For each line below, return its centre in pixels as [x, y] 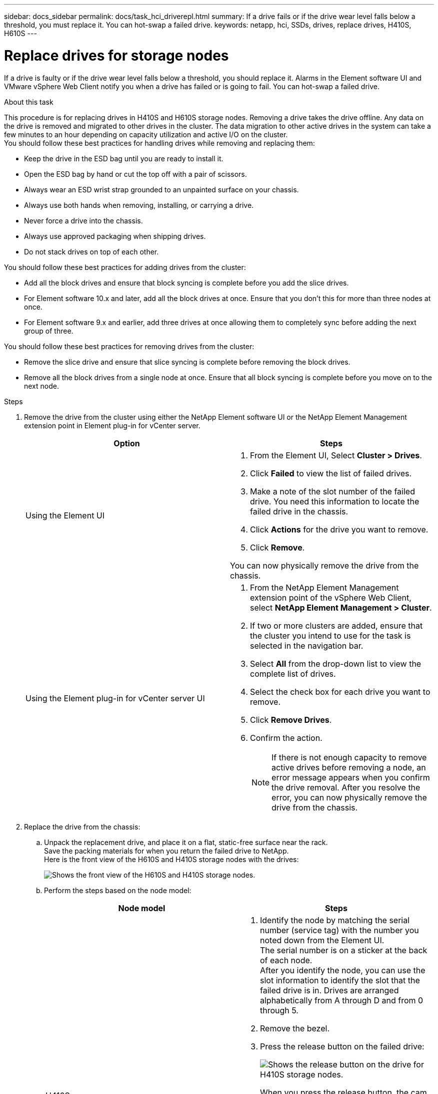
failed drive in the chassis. [299, 511]
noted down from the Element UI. [322, 940]
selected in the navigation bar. [307, 645]
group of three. [49, 331]
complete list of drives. [293, 673]
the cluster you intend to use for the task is [330, 635]
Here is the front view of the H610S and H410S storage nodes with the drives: [171, 859]
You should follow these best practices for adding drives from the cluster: [125, 267]
